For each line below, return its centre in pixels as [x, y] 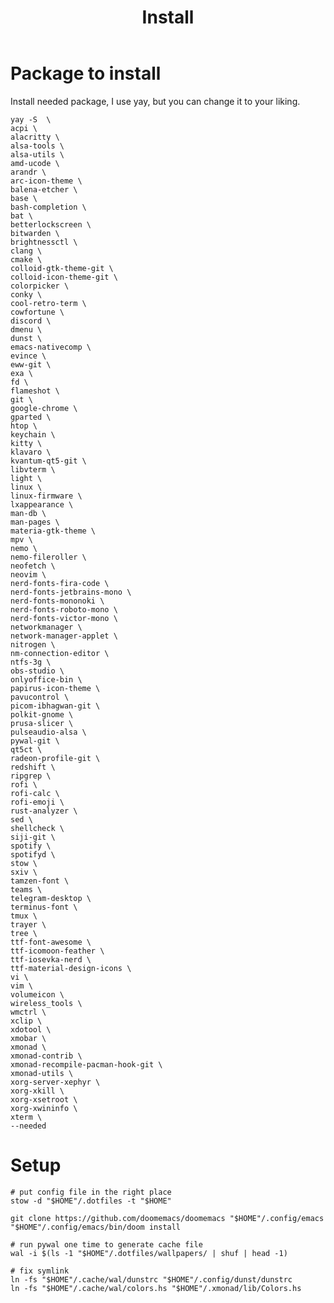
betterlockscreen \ [51, 224]
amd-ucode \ [35, 163]
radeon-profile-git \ [55, 758]
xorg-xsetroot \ [44, 1099]
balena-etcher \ [44, 189]
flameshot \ [35, 391]
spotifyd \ [33, 854]
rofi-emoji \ [37, 802]
